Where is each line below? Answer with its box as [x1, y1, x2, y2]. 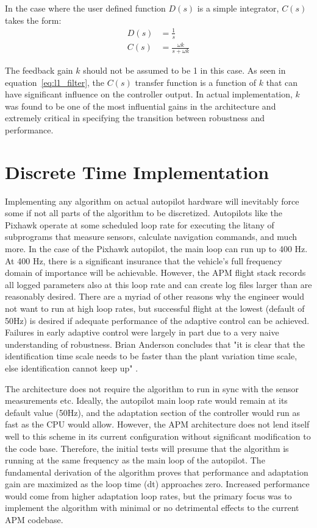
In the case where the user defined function [5, 2, 166, 14]
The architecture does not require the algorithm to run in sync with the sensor [5, 382, 299, 395]
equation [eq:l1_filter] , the [5, 76, 105, 88]
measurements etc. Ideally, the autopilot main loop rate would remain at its [5, 394, 288, 407]
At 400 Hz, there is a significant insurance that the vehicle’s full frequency [5, 254, 282, 267]
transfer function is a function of [135, 76, 257, 88]
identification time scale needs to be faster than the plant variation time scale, [5, 350, 297, 362]
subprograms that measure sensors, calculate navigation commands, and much [5, 230, 297, 243]
